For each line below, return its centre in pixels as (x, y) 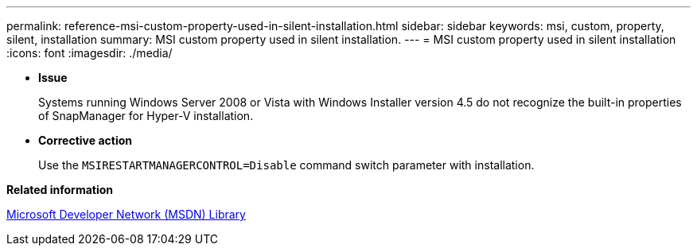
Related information (60, 190)
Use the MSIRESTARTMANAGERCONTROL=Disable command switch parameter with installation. (286, 165)
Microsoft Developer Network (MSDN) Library (126, 214)
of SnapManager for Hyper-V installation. (146, 116)
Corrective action (85, 140)
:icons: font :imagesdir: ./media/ (90, 53)
